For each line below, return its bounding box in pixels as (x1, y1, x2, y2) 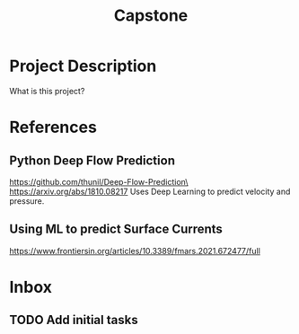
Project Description (9, 56, 157, 76)
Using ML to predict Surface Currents (9, 222, 223, 237)
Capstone (113, 5, 189, 26)
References (9, 118, 97, 137)
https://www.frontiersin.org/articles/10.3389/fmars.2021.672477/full (9, 245, 260, 256)
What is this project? (9, 85, 85, 96)
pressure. (9, 195, 45, 207)
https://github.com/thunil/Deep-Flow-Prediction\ (9, 176, 189, 187)
